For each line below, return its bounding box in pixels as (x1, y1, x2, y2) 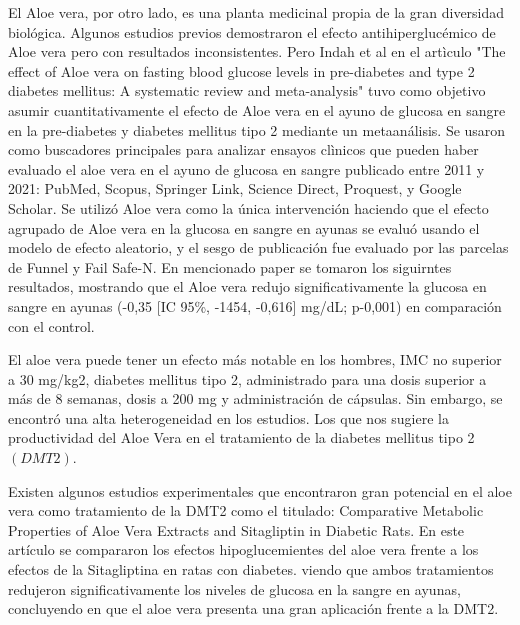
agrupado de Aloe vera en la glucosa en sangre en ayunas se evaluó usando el (8, 217, 480, 238)
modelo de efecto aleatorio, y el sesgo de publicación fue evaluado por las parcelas (8, 237, 509, 258)
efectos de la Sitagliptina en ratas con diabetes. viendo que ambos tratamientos (8, 559, 494, 580)
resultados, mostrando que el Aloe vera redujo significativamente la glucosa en (8, 276, 487, 297)
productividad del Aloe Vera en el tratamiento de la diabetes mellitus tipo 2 (8, 427, 475, 448)
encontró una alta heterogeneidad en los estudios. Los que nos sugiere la (8, 407, 449, 428)
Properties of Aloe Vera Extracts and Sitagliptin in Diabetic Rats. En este (8, 519, 465, 540)
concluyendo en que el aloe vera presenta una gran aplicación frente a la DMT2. (8, 598, 499, 619)
